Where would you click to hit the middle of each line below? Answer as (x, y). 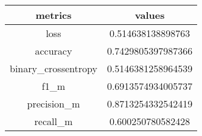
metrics (54, 15)
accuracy (54, 51)
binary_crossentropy (54, 68)
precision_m (54, 104)
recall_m (54, 121)
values (150, 15)
